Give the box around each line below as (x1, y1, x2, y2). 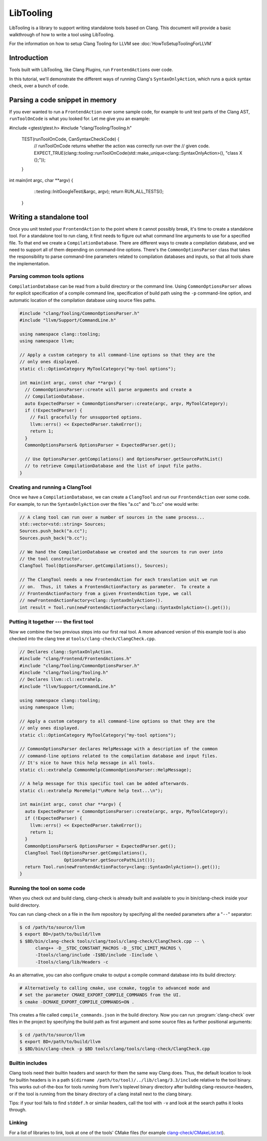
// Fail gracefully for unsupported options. (30, 415, 142, 420)
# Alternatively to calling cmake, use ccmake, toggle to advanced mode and (19, 985, 210, 991)
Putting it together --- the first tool (9, 618, 93, 625)
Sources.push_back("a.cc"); (19, 528, 88, 534)
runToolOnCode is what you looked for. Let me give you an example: (9, 116, 150, 121)
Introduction (9, 54, 48, 62)
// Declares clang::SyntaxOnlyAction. (19, 649, 114, 655)
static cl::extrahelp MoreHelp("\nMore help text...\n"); (19, 787, 163, 793)
